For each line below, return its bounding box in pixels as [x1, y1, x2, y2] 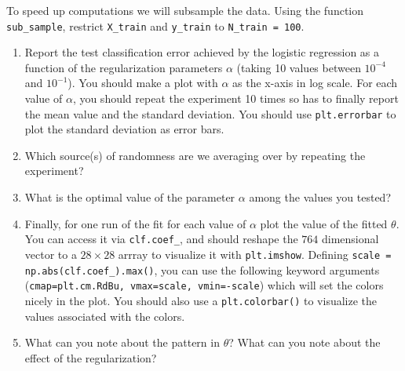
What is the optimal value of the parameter [24, 189, 235, 206]
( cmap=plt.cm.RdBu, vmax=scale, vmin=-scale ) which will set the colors [24, 277, 384, 293]
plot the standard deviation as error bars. [24, 121, 224, 137]
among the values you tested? [249, 189, 391, 206]
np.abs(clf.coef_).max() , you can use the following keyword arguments [24, 261, 380, 278]
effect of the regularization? [24, 349, 157, 366]
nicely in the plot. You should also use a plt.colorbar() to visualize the [24, 292, 378, 308]
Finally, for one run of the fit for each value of [24, 215, 246, 231]
